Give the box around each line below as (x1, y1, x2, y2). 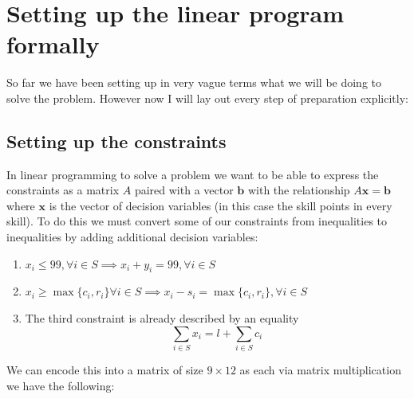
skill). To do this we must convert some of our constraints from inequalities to (6, 213, 388, 229)
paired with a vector (134, 182, 234, 198)
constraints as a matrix (6, 182, 120, 198)
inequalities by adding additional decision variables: (6, 229, 258, 245)
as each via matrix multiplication (239, 361, 401, 377)
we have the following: (6, 377, 115, 393)
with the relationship (247, 182, 350, 198)
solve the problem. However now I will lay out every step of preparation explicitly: (6, 89, 408, 106)
